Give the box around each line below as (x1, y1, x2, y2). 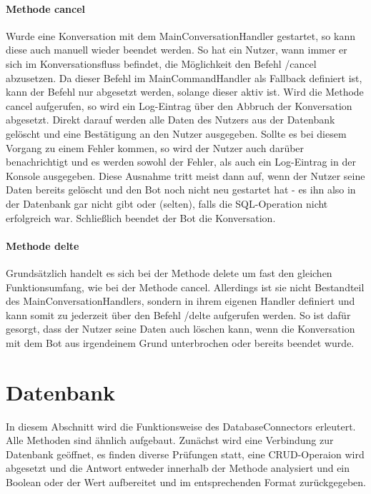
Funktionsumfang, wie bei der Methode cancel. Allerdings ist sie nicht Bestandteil (6, 279, 365, 294)
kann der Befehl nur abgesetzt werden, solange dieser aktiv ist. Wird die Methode (6, 84, 364, 99)
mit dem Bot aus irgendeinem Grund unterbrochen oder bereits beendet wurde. (6, 335, 355, 350)
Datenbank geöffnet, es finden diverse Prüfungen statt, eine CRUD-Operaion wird (6, 446, 365, 461)
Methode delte (6, 238, 79, 253)
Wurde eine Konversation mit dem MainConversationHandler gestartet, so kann (6, 28, 355, 43)
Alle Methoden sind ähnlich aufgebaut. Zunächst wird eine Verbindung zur (6, 433, 334, 448)
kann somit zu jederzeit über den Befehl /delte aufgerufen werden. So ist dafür (6, 307, 351, 322)
